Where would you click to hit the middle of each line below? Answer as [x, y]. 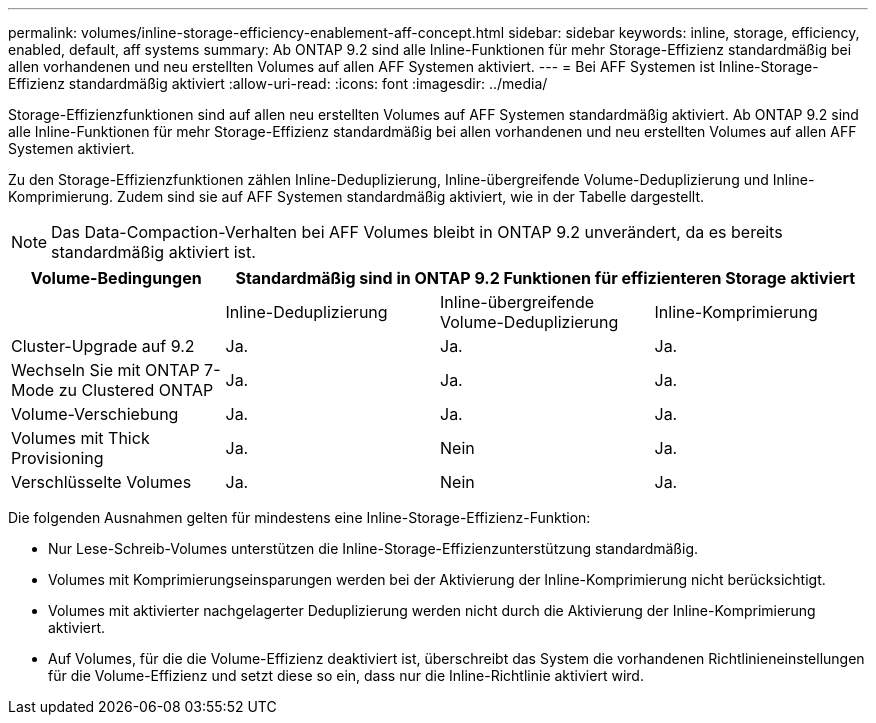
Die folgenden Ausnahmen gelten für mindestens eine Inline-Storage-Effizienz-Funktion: [299, 517]
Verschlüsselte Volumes [101, 482]
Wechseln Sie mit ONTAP [105, 370]
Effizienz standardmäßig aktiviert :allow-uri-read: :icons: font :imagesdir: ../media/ [278, 83]
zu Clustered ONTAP [136, 390]
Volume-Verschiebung [95, 414]
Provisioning [57, 458]
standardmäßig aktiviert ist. [153, 252]
